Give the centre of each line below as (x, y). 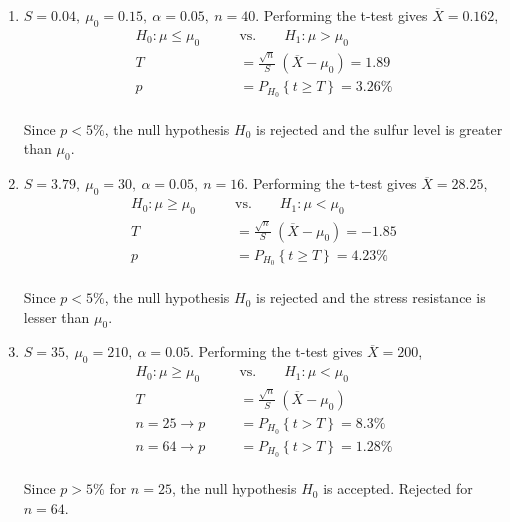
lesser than (56, 316)
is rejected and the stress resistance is (371, 297)
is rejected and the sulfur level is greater (379, 128)
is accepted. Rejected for (398, 488)
